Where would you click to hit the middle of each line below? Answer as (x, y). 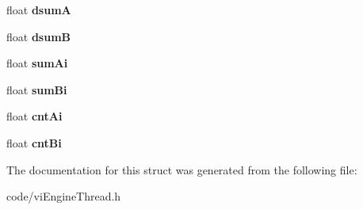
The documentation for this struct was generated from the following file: (182, 169)
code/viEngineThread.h (64, 196)
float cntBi (34, 142)
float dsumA (39, 10)
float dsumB (39, 36)
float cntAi (34, 116)
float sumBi (37, 89)
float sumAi (37, 63)
